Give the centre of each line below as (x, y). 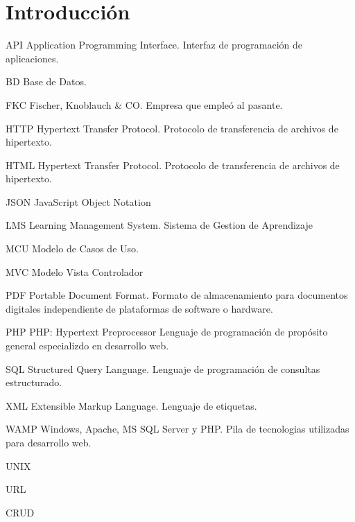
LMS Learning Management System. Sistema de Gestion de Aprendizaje (159, 225)
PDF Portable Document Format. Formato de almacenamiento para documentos (177, 295)
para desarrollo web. (49, 442)
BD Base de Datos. (46, 81)
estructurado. (34, 382)
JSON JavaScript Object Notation (78, 201)
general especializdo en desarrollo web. (87, 346)
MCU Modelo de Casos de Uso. (72, 249)
